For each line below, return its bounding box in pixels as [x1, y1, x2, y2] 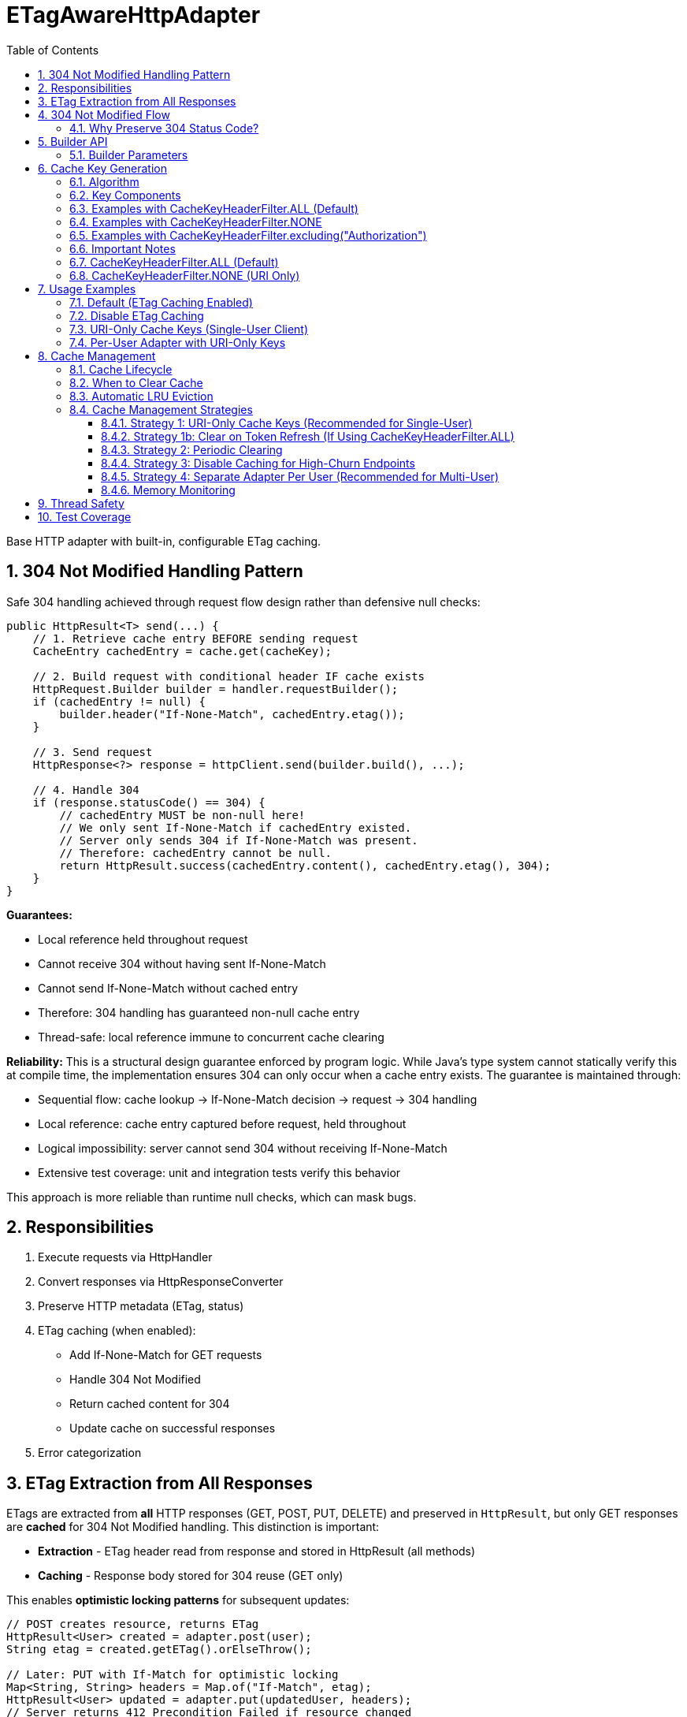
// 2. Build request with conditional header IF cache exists [32, 669, 425, 683]
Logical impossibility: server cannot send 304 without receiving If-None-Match [38, 1141, 447, 1155]
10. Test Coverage [38, 509, 132, 523]
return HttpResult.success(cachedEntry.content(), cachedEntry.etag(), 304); [59, 858, 551, 872]
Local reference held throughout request [38, 932, 248, 946]
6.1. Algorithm [69, 174, 139, 188]
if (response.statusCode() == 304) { [32, 795, 266, 809]
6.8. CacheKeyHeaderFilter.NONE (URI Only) [69, 268, 300, 282]
